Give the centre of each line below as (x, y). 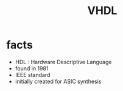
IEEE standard (33, 75)
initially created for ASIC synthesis (58, 81)
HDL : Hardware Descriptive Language (63, 62)
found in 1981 (32, 68)
